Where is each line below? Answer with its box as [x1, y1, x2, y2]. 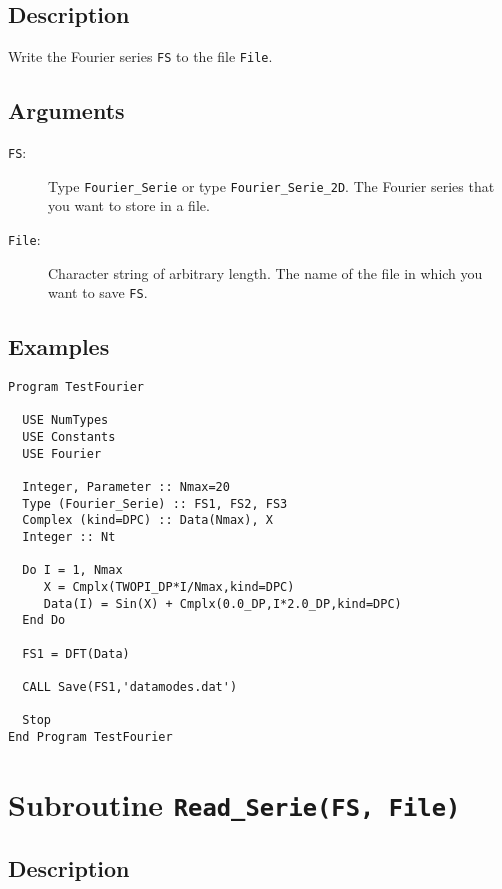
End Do [22, 613, 66, 628]
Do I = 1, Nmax [22, 563, 123, 578]
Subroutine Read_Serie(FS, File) [8, 783, 461, 824]
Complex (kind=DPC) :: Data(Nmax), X [22, 513, 273, 528]
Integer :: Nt [22, 529, 116, 544]
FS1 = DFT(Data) [22, 646, 130, 661]
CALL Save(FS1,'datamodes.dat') [22, 679, 238, 694]
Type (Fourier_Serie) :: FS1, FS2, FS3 [22, 496, 288, 511]
